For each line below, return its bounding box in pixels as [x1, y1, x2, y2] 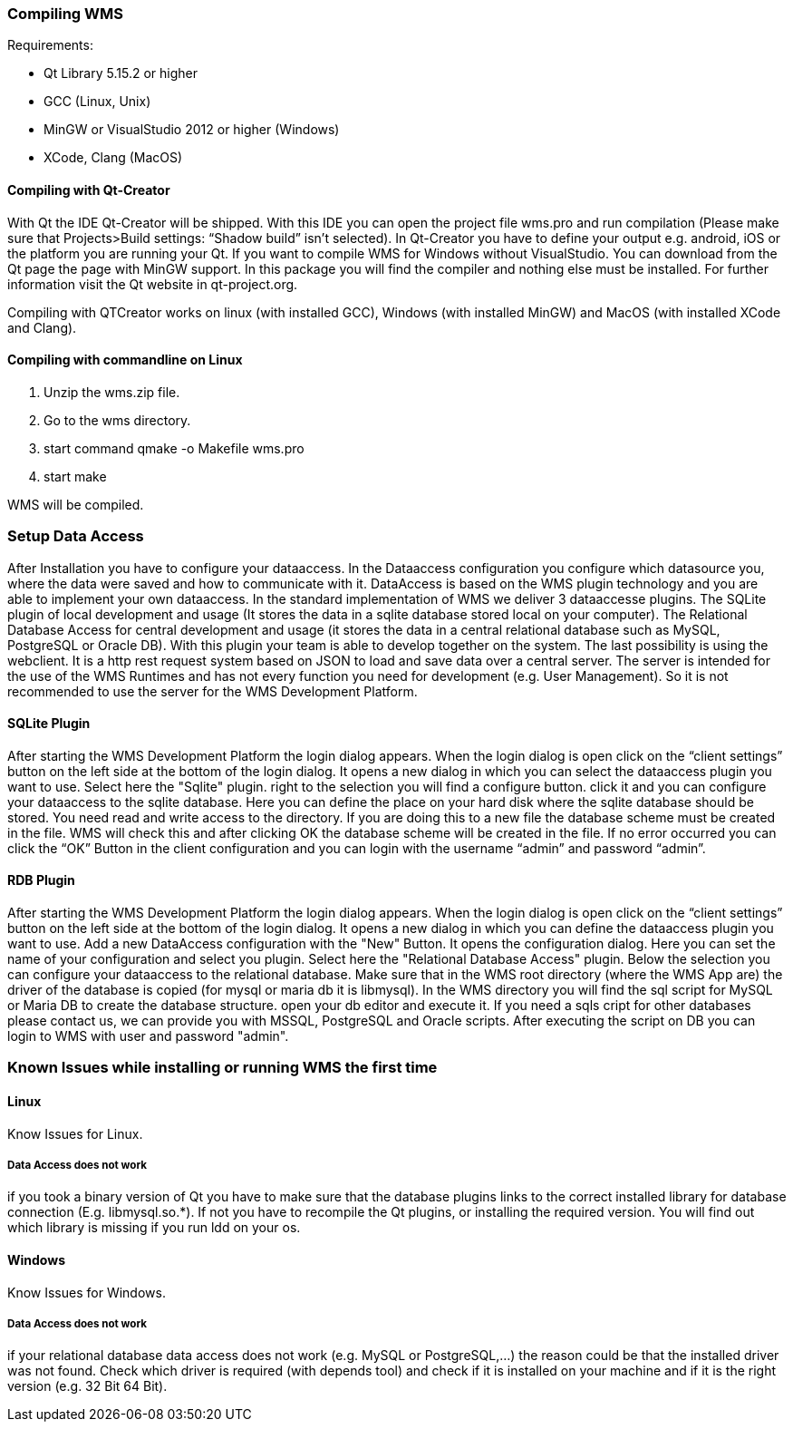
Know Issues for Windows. [7, 1284, 166, 1300]
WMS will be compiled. [7, 496, 144, 512]
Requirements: [7, 37, 93, 53]
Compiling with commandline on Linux [7, 352, 243, 368]
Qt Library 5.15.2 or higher [44, 65, 198, 82]
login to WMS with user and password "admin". [7, 1028, 289, 1044]
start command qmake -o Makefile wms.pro [44, 440, 305, 456]
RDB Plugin [7, 872, 75, 889]
